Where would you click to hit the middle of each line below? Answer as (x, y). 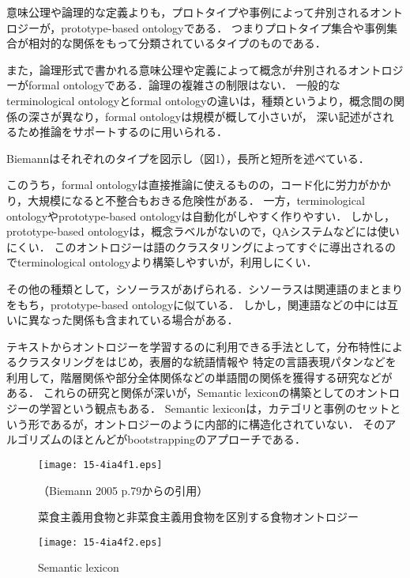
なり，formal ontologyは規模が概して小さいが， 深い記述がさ (228, 116)
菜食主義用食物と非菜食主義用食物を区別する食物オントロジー (198, 517)
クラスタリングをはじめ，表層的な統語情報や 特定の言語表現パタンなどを (207, 362)
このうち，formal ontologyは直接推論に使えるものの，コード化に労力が (188, 185)
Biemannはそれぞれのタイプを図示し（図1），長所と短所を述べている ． (188, 158)
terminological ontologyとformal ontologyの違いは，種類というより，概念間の (200, 100)
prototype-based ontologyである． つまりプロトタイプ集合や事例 (224, 27)
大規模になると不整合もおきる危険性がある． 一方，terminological (196, 200)
